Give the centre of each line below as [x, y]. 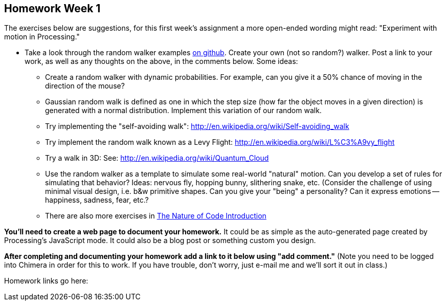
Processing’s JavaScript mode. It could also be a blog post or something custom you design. [160, 241]
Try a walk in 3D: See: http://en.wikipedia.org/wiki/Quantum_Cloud [157, 158]
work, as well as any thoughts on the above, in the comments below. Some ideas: [161, 61]
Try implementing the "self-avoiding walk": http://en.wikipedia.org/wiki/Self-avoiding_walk [197, 126]
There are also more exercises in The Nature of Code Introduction [156, 216]
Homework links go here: [46, 281]
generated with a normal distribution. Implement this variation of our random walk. [183, 111]
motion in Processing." [42, 37]
